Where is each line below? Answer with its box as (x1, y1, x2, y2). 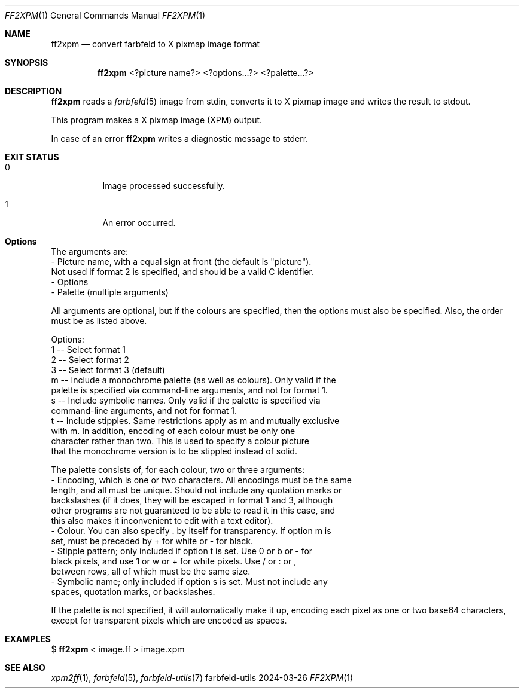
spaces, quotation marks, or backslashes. (51, 587, 215, 597)
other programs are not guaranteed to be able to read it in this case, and (51, 505, 336, 515)
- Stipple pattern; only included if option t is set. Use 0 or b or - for (51, 546, 313, 556)
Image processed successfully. (102, 181, 225, 191)
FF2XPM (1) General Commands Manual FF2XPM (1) (5, 10, 206, 20)
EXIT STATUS (5, 152, 59, 162)
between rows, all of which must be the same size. (51, 566, 251, 576)
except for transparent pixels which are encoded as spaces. (51, 615, 287, 625)
